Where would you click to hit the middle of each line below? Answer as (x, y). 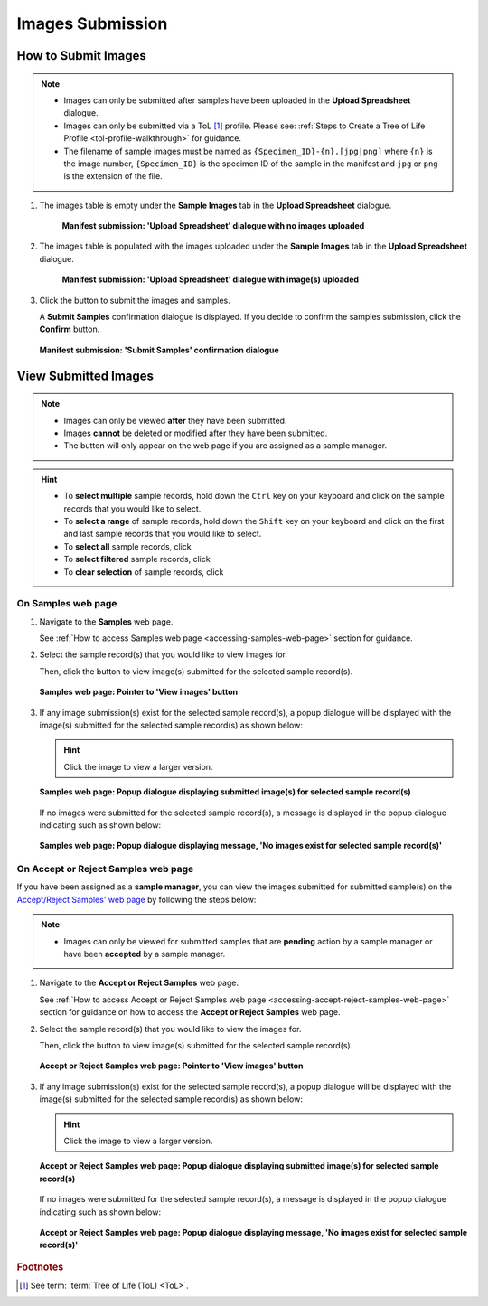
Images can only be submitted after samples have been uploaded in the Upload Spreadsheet (237, 100)
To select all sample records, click (127, 546)
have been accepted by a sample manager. (145, 954)
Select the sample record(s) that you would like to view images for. (164, 654)
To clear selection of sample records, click (144, 572)
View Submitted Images (85, 376)
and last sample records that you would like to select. (163, 534)
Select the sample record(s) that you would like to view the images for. (170, 1029)
